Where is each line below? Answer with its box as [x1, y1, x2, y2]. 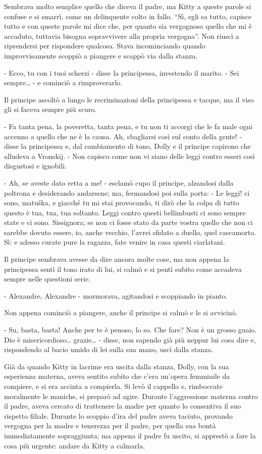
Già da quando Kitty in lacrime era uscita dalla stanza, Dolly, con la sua [4, 361, 229, 371]
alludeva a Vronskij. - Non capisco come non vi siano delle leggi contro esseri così [4, 150, 255, 161]
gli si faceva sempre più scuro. [4, 104, 97, 115]
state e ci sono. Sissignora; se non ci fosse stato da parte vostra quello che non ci [4, 217, 253, 228]
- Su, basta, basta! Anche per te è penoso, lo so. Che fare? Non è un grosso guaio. [4, 324, 257, 335]
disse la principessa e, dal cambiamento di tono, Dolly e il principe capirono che [4, 141, 251, 151]
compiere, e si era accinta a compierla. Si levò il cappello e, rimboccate [4, 381, 223, 391]
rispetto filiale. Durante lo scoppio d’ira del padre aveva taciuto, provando [4, 410, 233, 421]
